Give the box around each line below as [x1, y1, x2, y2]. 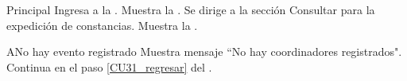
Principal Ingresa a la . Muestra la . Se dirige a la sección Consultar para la [6, 2, 375, 17]
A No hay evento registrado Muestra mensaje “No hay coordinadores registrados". [6, 43, 402, 60]
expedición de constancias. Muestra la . [6, 17, 198, 33]
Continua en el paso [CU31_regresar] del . [6, 58, 212, 75]
